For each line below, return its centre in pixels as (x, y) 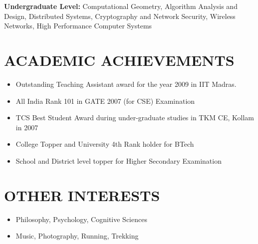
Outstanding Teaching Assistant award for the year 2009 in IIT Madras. (126, 84)
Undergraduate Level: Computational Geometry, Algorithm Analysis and (121, 6)
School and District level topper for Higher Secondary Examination (119, 160)
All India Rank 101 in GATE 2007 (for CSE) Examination (105, 101)
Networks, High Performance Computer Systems (78, 26)
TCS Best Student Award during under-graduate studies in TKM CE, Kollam (135, 118)
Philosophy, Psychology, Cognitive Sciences (81, 219)
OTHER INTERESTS (82, 195)
